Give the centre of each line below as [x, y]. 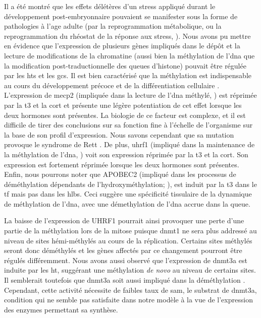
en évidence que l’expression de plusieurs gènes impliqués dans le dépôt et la [122, 46]
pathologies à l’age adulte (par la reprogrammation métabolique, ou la [113, 26]
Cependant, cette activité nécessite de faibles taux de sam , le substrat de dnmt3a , [130, 290]
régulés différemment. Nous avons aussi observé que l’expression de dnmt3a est [126, 260]
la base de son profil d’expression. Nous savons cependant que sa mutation [119, 134]
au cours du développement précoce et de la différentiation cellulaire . [112, 85]
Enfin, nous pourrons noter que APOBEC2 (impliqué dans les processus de [120, 174]
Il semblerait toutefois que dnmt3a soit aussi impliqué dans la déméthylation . [125, 280]
